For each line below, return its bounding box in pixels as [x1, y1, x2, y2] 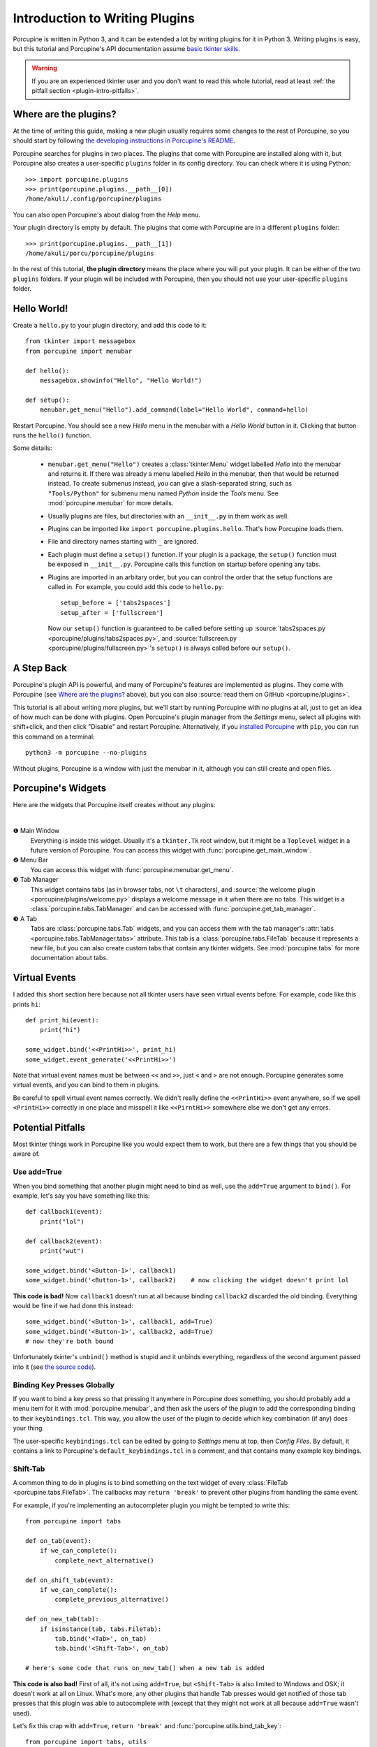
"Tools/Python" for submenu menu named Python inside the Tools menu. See [47, 489, 279, 498]
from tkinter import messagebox [25, 338, 136, 345]
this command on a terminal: [13, 732, 95, 741]
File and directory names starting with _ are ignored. [47, 537, 199, 546]
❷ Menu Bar [13, 856, 49, 864]
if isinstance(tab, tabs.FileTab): [39, 1625, 162, 1633]
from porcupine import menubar [25, 347, 133, 355]
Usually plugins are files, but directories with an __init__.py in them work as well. [47, 512, 289, 520]
